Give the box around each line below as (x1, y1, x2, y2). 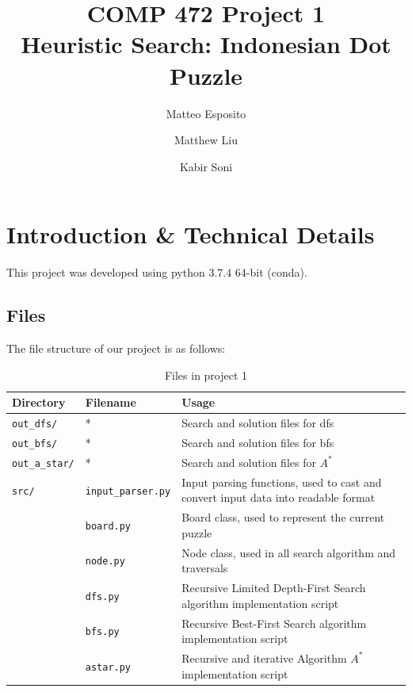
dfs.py (85, 591, 120, 602)
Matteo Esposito (166, 105, 246, 121)
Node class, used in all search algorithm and (181, 544, 396, 560)
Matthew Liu (174, 132, 238, 148)
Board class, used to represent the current (181, 509, 385, 526)
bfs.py (85, 626, 120, 638)
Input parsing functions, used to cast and (181, 473, 382, 490)
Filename (85, 394, 136, 411)
